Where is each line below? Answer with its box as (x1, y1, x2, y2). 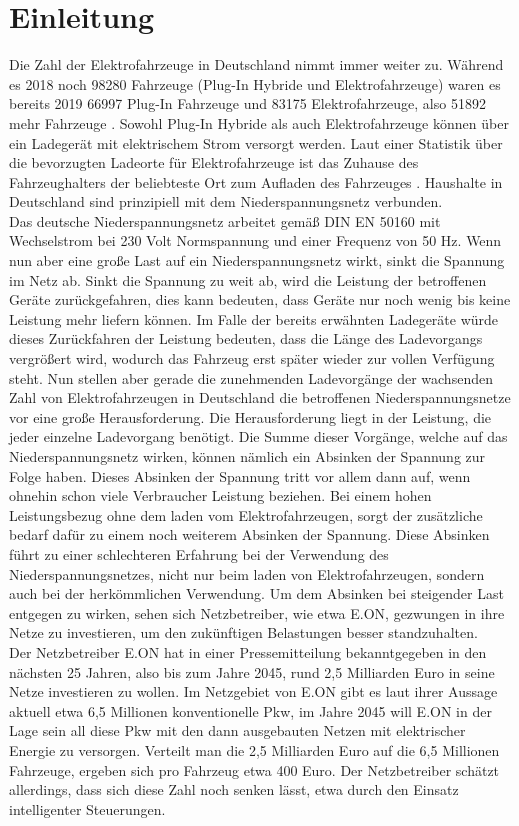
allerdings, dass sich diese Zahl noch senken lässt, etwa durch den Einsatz (9, 779, 459, 800)
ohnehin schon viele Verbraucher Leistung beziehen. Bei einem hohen (9, 485, 432, 506)
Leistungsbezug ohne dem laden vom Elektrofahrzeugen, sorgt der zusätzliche (9, 504, 483, 525)
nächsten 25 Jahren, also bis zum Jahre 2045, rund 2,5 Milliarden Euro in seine (9, 661, 495, 682)
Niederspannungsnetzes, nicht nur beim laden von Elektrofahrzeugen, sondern (9, 563, 485, 584)
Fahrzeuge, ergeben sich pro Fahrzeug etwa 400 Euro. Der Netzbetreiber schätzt (9, 759, 500, 780)
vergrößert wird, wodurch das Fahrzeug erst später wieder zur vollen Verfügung (9, 348, 495, 369)
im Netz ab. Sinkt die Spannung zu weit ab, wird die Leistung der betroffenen (9, 269, 487, 290)
